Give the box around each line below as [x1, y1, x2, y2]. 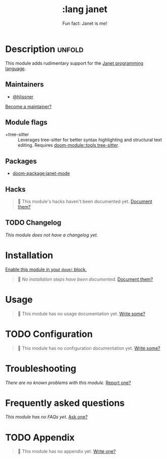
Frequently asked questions [5, 397, 125, 408]
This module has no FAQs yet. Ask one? [5, 414, 88, 420]
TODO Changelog [5, 219, 62, 227]
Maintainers [5, 80, 44, 89]
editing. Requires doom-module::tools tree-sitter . [18, 142, 120, 148]
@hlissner [12, 94, 34, 100]
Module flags [5, 118, 48, 127]
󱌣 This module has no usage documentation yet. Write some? [17, 310, 145, 317]
